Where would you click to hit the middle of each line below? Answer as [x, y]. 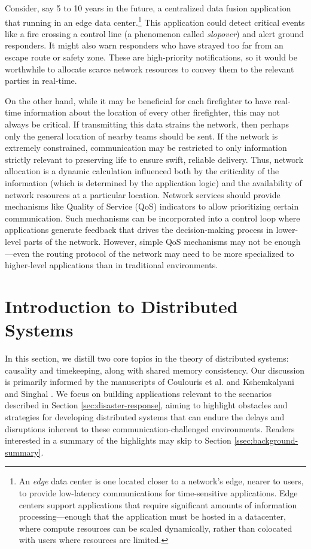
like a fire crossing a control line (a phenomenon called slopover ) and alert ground [154, 33]
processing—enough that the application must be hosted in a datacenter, [152, 516]
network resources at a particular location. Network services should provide [143, 194]
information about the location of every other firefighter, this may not [152, 112]
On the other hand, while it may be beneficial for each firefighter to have [138, 100]
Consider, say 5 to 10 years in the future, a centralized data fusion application [148, 8]
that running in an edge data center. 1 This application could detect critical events [155, 21]
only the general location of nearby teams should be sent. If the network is [141, 136]
